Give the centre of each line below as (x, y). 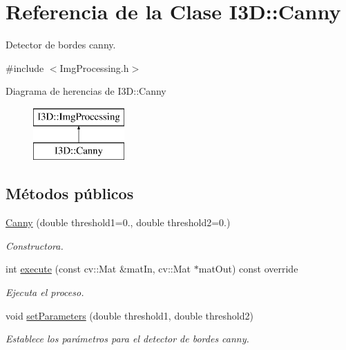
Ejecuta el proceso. (45, 292)
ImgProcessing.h (94, 67)
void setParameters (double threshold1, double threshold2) (129, 315)
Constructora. (35, 245)
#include (25, 67)
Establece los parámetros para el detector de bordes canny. (127, 339)
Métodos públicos (70, 193)
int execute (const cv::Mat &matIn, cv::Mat (98, 269)
